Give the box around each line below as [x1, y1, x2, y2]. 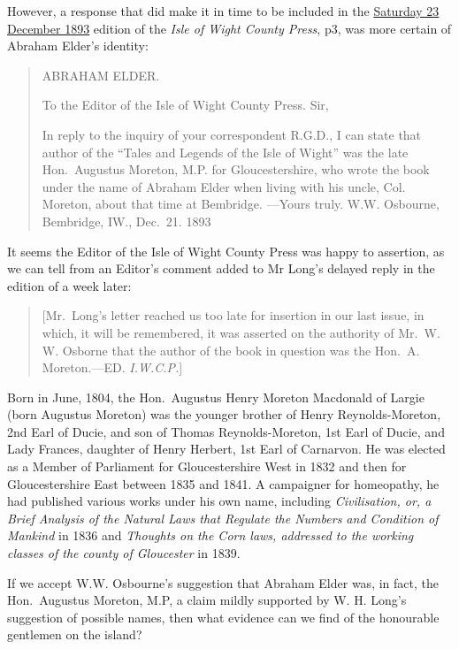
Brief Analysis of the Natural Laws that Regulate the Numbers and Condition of [7, 508, 439, 527]
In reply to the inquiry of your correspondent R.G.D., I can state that [42, 125, 422, 143]
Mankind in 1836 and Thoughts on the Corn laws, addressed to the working [7, 526, 414, 545]
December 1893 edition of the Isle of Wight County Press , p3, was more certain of [7, 19, 452, 37]
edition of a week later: [7, 276, 132, 294]
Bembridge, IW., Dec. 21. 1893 [42, 211, 211, 230]
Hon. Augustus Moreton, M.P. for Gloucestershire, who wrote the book [42, 160, 430, 179]
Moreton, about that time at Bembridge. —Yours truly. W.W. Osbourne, [42, 195, 440, 213]
